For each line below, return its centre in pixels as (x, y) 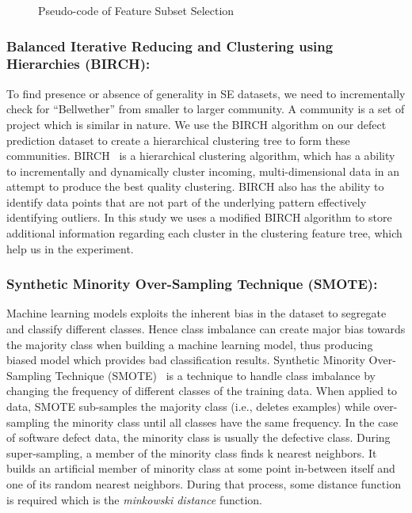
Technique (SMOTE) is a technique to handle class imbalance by (215, 375)
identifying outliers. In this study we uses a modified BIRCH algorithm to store (199, 217)
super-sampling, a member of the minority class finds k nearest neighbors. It (192, 452)
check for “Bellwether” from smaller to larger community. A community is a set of (206, 109)
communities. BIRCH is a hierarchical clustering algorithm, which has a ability (201, 156)
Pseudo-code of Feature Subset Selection (136, 10)
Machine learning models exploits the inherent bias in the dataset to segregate (196, 313)
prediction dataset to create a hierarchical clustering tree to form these (178, 140)
